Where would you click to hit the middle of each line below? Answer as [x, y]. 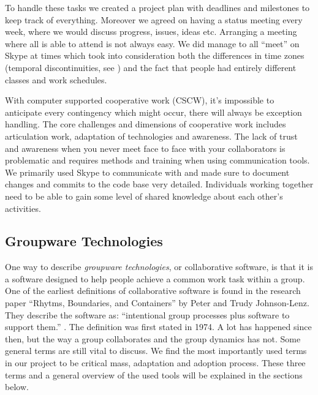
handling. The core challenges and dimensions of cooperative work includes [146, 124]
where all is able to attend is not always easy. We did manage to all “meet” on [152, 43]
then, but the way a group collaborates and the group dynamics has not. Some [153, 338]
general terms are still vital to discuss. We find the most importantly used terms [156, 351]
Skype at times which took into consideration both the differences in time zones [155, 55]
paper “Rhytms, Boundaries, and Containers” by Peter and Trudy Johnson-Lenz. [157, 303]
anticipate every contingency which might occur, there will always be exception [153, 112]
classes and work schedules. [56, 79]
